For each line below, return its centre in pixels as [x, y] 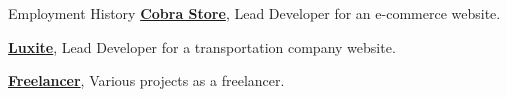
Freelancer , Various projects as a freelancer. [146, 80]
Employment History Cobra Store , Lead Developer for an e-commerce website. [254, 13]
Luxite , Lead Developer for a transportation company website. [202, 46]
